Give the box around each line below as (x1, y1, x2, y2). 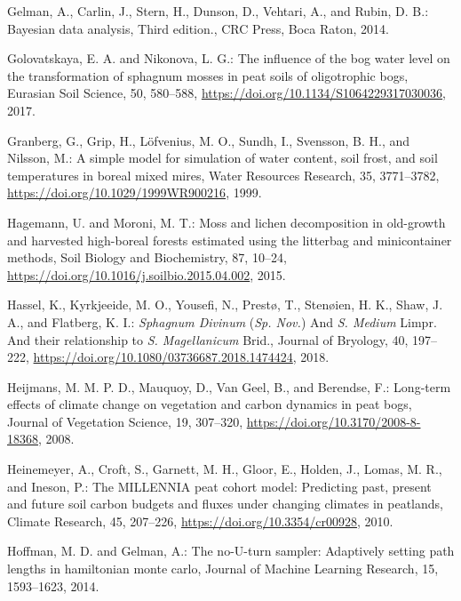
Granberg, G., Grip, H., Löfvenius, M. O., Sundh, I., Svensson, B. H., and (7, 131, 410, 149)
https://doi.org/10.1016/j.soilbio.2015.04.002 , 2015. (7, 265, 286, 284)
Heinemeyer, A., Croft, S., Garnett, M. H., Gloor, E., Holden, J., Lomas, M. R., (7, 460, 442, 478)
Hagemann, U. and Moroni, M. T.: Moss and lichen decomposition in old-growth (7, 212, 446, 231)
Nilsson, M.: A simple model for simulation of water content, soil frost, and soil (7, 148, 438, 167)
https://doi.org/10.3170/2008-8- (246, 412, 421, 430)
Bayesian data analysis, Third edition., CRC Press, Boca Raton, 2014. (7, 19, 389, 37)
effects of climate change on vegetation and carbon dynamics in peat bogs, (7, 395, 412, 413)
